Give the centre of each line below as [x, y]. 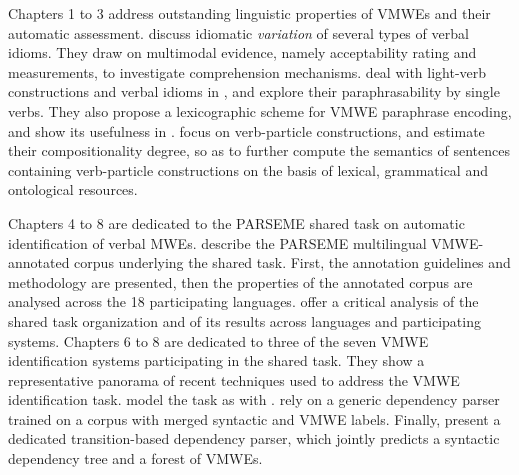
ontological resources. [73, 189]
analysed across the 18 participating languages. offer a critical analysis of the [243, 301]
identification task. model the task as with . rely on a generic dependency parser [254, 399]
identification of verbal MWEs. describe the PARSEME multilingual [217, 242]
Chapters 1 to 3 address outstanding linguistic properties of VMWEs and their [249, 13]
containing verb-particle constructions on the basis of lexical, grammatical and [248, 169]
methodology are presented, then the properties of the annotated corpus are [240, 281]
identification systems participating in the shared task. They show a [216, 360]
